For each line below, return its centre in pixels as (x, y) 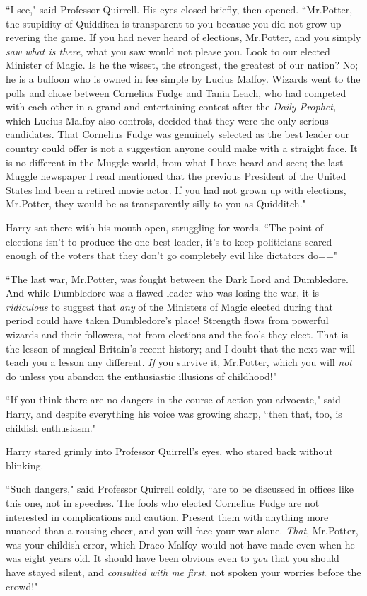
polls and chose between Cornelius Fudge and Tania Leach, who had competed (176, 92)
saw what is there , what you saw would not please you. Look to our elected (168, 51)
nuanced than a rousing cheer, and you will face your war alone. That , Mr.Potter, (182, 531)
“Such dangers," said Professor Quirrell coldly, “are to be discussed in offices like (180, 489)
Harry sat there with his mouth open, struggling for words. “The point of (164, 227)
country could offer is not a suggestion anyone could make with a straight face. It (182, 148)
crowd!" (22, 586)
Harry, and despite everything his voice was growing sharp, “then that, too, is (174, 414)
